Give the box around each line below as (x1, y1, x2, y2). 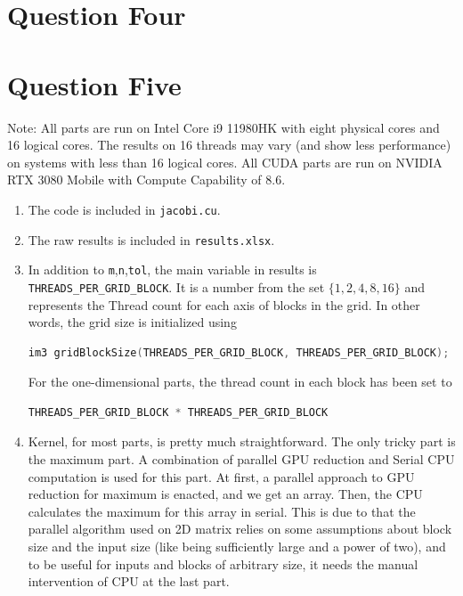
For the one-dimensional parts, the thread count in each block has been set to (28, 372, 452, 391)
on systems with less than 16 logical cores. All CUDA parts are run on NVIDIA (7, 152, 443, 171)
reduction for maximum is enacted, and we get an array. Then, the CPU (28, 485, 423, 503)
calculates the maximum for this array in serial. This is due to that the (28, 502, 416, 520)
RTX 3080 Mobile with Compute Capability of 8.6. (7, 170, 286, 189)
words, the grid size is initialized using (28, 313, 237, 331)
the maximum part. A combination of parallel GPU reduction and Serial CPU (28, 450, 455, 469)
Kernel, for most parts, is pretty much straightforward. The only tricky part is (28, 432, 456, 451)
